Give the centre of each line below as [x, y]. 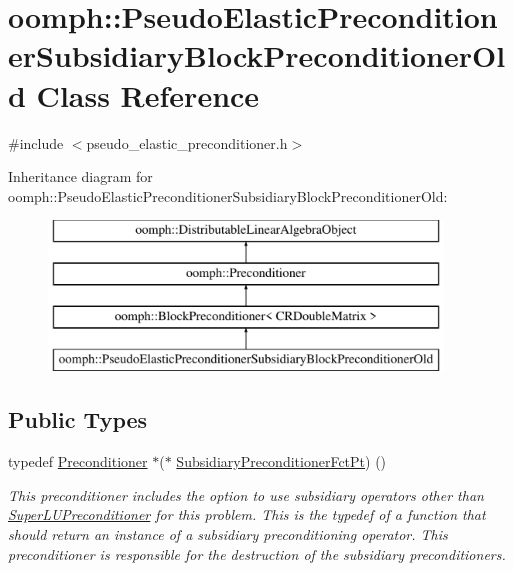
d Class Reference [134, 94]
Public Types [78, 419]
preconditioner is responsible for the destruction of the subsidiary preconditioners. [257, 553]
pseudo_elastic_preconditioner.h [187, 142]
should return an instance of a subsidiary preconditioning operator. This [228, 534]
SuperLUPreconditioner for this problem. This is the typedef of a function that [247, 514]
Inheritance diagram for [80, 176]
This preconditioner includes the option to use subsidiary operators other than [246, 494]
